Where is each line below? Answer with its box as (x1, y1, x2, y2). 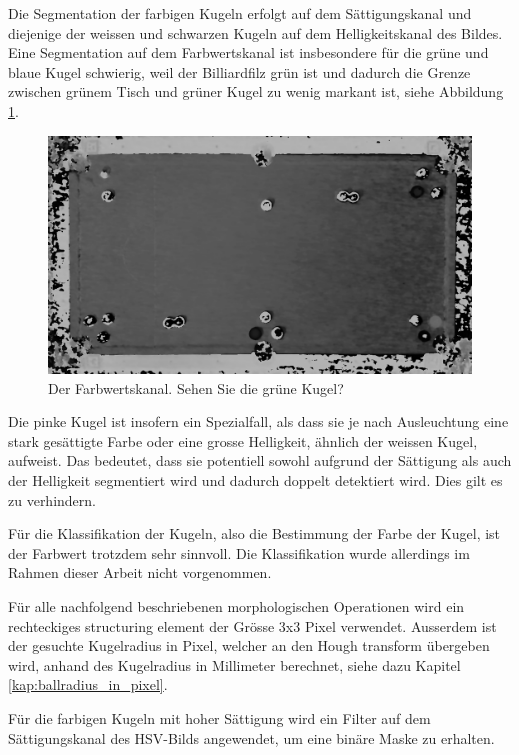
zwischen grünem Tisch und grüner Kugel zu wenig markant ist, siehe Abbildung (8, 81, 504, 102)
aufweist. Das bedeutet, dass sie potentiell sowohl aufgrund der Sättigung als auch (8, 450, 512, 471)
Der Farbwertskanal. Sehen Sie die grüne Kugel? (48, 377, 344, 398)
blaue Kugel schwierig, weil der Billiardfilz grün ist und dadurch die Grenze (8, 61, 471, 82)
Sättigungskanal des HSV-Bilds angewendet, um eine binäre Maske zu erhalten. (8, 727, 495, 748)
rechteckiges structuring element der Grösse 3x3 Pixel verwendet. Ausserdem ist (8, 615, 497, 636)
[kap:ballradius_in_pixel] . (8, 674, 168, 695)
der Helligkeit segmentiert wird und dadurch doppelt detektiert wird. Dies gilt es (8, 470, 503, 491)
